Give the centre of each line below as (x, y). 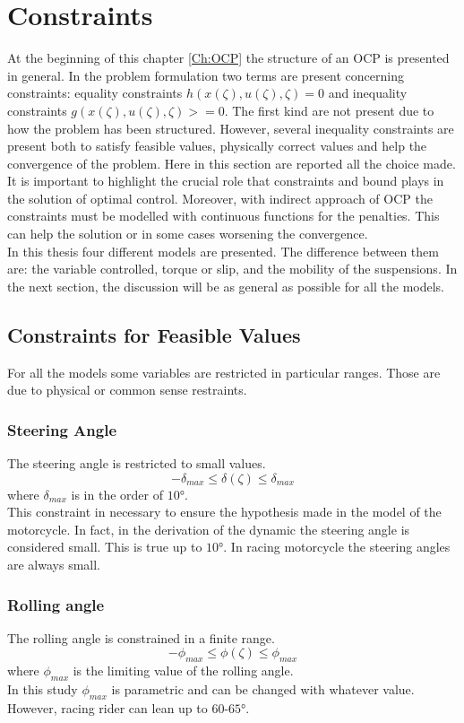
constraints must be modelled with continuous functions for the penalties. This (223, 216)
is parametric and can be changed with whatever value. (263, 689)
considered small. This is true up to (105, 547)
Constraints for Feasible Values (154, 334)
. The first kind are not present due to (329, 110)
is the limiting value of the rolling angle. (183, 671)
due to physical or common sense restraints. (127, 390)
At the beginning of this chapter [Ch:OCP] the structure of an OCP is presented (228, 58)
